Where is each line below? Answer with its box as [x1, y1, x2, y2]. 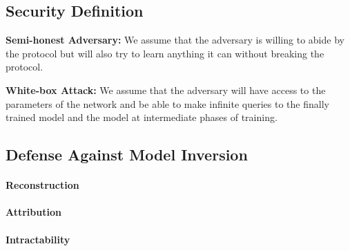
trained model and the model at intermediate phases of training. [6, 110, 278, 124]
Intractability [6, 232, 70, 246]
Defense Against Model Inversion [6, 144, 248, 165]
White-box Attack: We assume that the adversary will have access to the [6, 82, 326, 97]
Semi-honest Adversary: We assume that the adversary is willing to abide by [6, 32, 344, 47]
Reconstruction [6, 178, 79, 192]
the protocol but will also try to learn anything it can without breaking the [6, 46, 324, 60]
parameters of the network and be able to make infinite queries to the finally [6, 96, 329, 111]
